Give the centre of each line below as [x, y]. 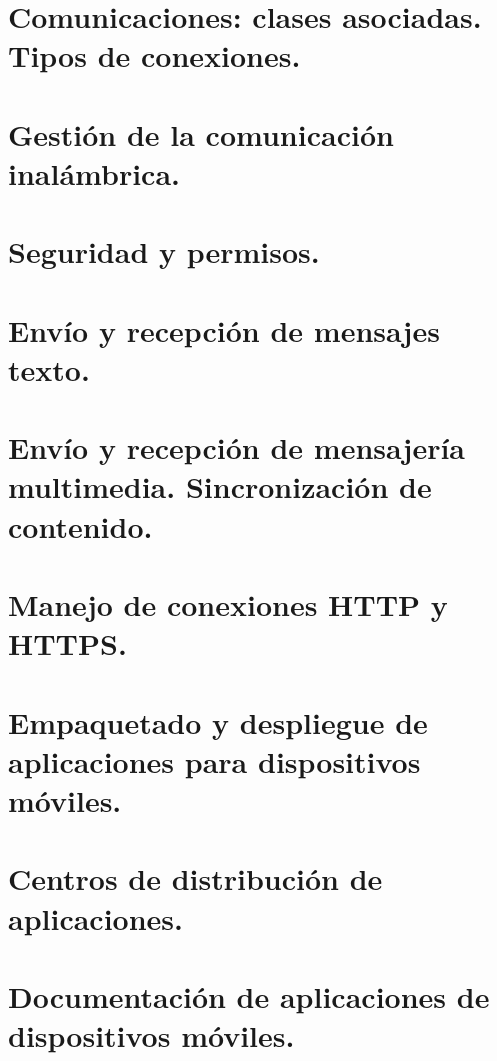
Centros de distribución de [195, 878]
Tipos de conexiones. [154, 55]
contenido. [80, 525]
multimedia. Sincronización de [220, 486]
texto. [49, 368]
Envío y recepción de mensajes [224, 329]
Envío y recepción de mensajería [237, 447]
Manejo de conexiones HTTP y [228, 604]
